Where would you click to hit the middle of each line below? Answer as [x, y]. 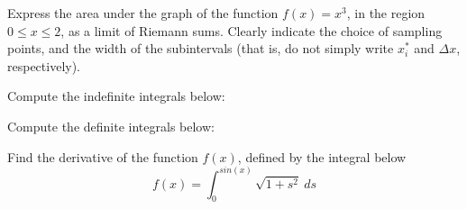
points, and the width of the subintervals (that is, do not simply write [201, 48]
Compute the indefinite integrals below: [116, 96]
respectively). [44, 65]
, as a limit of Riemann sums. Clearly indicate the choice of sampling [252, 30]
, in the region [386, 13]
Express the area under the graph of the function [143, 13]
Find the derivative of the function [103, 156]
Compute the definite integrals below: [111, 126]
